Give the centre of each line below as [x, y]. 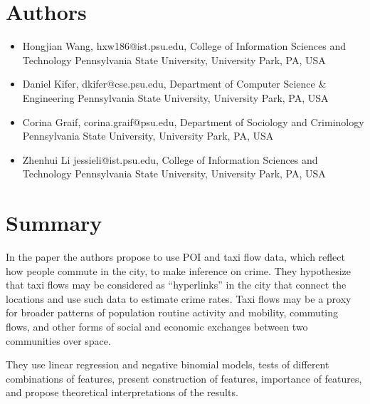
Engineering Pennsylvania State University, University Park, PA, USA [175, 97]
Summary [54, 223]
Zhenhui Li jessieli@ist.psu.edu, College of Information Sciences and [170, 159]
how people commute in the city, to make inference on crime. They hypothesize [179, 270]
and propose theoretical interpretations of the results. [122, 392]
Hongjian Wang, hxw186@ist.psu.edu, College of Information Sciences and [184, 46]
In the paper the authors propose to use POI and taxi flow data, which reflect [175, 257]
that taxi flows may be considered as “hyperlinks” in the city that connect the [176, 285]
